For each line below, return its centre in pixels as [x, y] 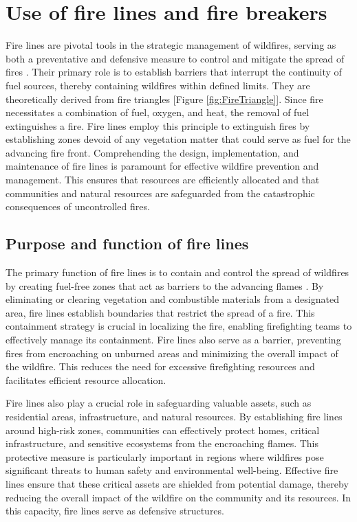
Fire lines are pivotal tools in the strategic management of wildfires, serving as [171, 45]
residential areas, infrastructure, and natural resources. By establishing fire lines [174, 416]
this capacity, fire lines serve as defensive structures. [115, 511]
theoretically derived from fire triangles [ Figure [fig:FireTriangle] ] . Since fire [164, 99]
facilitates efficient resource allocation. [86, 379]
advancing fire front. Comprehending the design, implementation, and [152, 152]
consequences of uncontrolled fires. [78, 206]
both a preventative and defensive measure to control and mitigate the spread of [175, 58]
